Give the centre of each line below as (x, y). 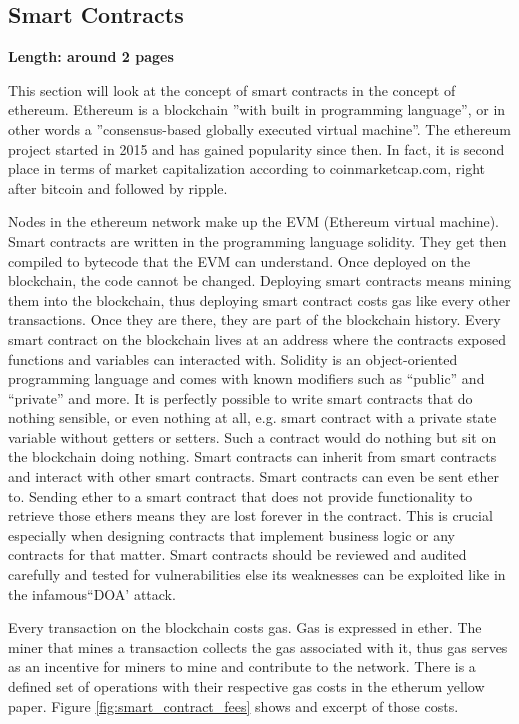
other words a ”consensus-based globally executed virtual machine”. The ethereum (259, 128)
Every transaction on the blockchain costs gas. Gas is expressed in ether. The (245, 627)
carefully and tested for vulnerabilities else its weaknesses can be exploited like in (257, 574)
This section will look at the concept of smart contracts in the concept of (232, 89)
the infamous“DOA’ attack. (92, 593)
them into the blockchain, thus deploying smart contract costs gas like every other (259, 299)
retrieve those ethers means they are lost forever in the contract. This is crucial (250, 515)
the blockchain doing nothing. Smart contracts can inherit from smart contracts (252, 456)
